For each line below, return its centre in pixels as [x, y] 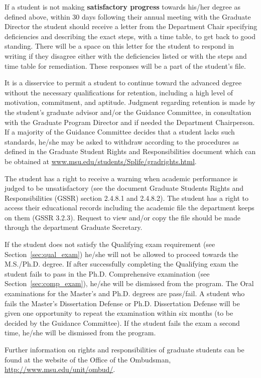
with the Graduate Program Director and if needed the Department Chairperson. [130, 122]
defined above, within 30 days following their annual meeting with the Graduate [128, 16]
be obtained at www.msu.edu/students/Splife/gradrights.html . [101, 161]
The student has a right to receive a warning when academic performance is [121, 178]
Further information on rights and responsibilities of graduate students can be [124, 349]
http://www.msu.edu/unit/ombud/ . [60, 369]
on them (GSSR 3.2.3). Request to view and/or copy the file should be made [123, 217]
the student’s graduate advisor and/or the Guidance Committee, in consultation [128, 112]
